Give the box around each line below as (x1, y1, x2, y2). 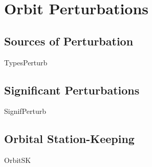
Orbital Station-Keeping (4, 131, 135, 147)
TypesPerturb (4, 57, 48, 67)
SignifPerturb (4, 106, 46, 116)
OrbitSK (4, 155, 31, 165)
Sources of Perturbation (4, 33, 134, 49)
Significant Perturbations (4, 82, 140, 98)
